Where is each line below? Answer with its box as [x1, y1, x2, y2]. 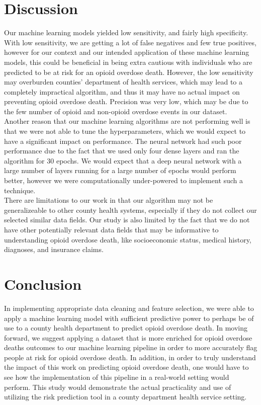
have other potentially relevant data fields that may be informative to [4, 224, 219, 234]
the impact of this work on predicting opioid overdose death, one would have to [4, 362, 249, 372]
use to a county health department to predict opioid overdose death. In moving [4, 322, 248, 333]
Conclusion [4, 273, 82, 294]
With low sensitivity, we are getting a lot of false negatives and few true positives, [4, 37, 256, 47]
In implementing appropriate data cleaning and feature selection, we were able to [4, 302, 254, 313]
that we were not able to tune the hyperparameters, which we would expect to [4, 126, 246, 136]
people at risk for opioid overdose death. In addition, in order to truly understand [4, 352, 256, 362]
